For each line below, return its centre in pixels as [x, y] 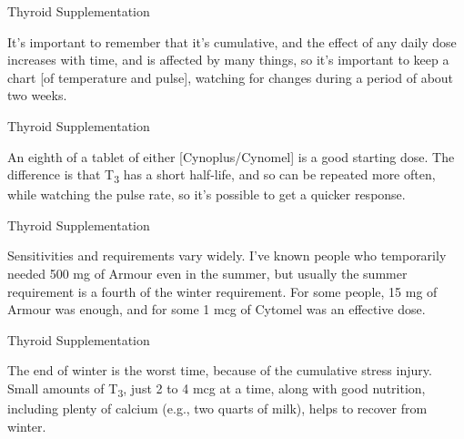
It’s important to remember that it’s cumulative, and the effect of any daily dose [232, 41]
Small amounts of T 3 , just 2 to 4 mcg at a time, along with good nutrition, [217, 389]
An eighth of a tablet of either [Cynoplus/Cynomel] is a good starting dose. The [231, 156]
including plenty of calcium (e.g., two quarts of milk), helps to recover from [217, 408]
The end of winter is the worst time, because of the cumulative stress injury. [220, 370]
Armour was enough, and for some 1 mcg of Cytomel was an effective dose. [217, 309]
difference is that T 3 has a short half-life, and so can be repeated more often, [222, 175]
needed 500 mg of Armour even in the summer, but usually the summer [207, 274]
